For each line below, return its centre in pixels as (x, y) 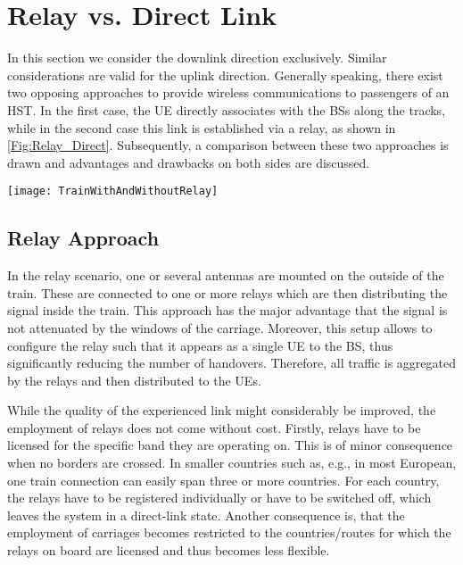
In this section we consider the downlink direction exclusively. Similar (197, 58)
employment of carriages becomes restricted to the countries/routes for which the (229, 532)
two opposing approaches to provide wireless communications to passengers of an (228, 92)
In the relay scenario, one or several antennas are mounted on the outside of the (226, 275)
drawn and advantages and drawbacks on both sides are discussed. (189, 162)
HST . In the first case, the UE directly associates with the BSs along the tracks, (227, 109)
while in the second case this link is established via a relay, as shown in (202, 127)
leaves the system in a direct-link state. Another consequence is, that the (206, 515)
